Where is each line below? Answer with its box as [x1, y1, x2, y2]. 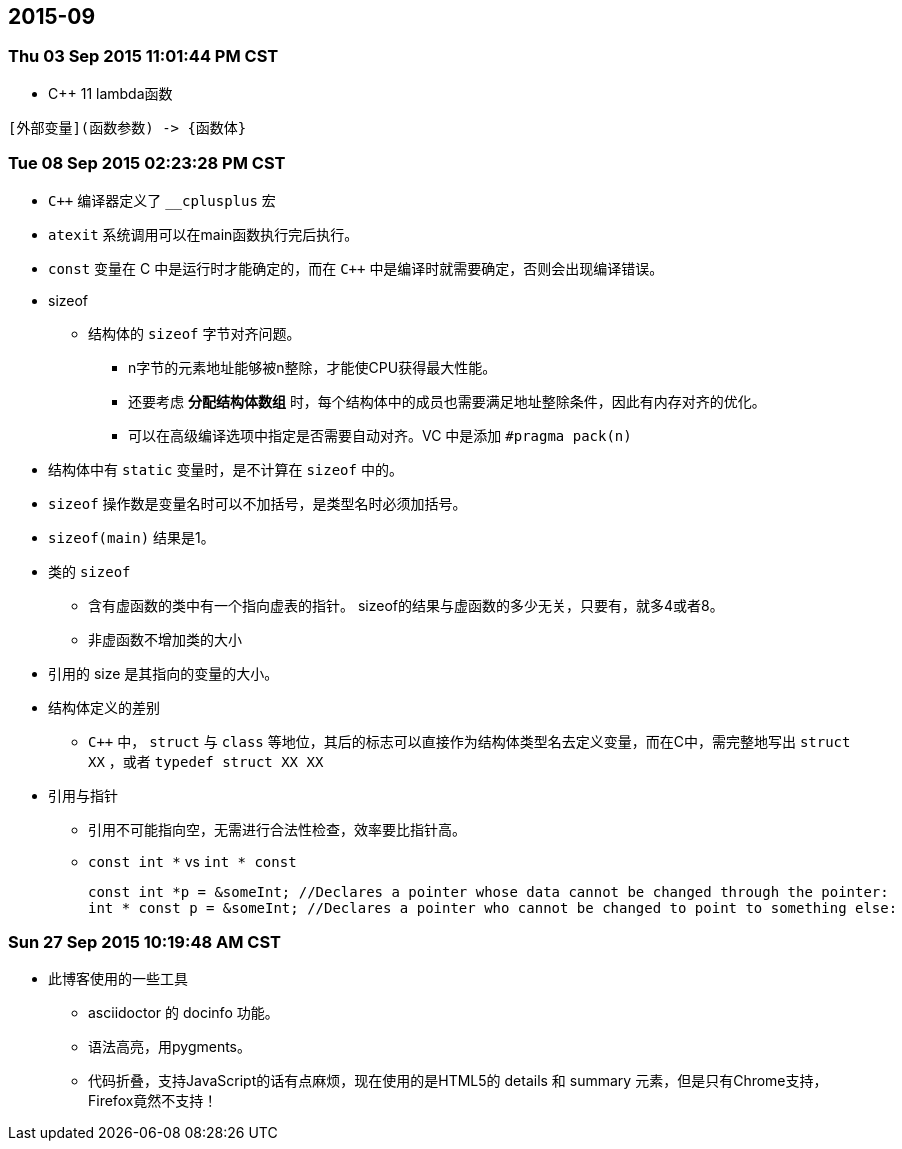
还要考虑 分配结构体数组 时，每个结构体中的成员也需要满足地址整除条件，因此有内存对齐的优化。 [128, 392, 766, 410]
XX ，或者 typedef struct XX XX [88, 752, 324, 770]
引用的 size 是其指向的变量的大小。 [48, 664, 279, 682]
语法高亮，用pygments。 [88, 1038, 252, 1056]
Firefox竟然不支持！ [88, 1092, 218, 1110]
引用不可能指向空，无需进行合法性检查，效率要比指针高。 [88, 820, 466, 838]
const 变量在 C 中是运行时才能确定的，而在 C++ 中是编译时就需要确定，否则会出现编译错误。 [48, 259, 664, 277]
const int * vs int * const [88, 852, 297, 870]
